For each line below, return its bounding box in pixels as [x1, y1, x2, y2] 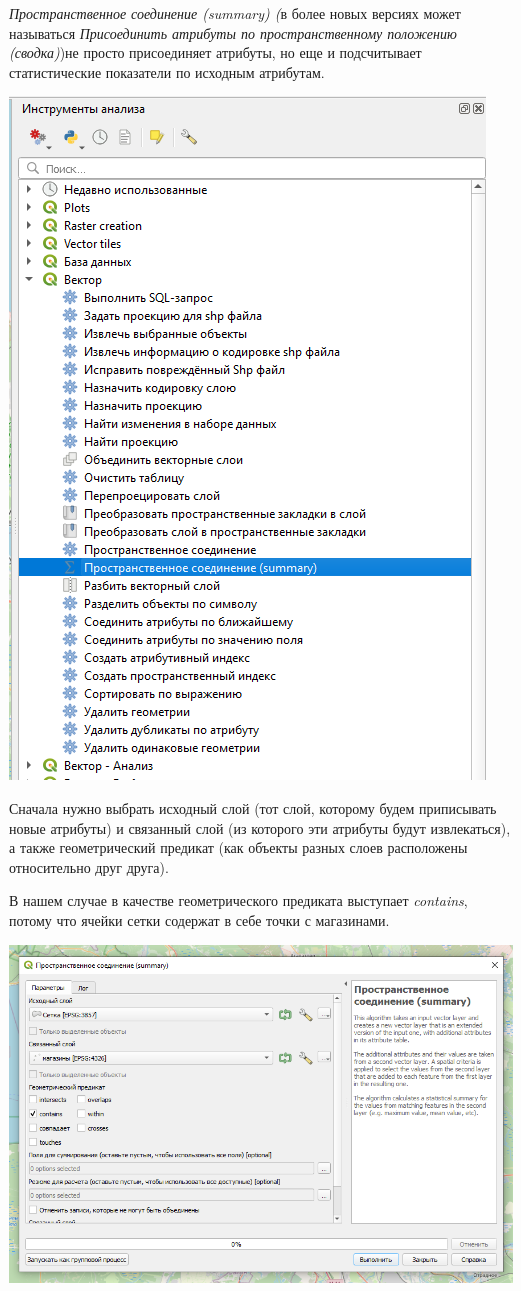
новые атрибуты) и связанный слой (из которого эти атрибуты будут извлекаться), [9, 817, 511, 838]
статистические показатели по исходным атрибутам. [9, 61, 325, 82]
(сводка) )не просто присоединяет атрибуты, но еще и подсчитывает [9, 42, 422, 63]
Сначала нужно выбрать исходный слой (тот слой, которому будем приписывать [9, 797, 497, 818]
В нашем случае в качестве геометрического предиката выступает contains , [9, 890, 468, 911]
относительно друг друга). [9, 856, 169, 877]
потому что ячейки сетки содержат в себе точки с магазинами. [9, 909, 390, 930]
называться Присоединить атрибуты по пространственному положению [9, 22, 457, 43]
